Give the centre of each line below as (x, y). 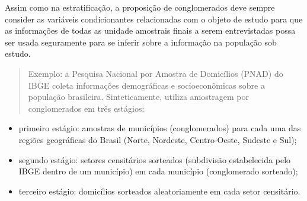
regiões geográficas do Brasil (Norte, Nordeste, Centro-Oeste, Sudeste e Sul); (158, 139)
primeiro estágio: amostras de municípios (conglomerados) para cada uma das (160, 128)
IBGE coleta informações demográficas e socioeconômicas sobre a (146, 85)
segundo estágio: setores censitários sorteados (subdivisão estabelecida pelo (155, 159)
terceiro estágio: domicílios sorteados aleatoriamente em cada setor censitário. (159, 191)
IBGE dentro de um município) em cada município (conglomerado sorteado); (158, 171)
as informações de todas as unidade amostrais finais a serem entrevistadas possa (150, 30)
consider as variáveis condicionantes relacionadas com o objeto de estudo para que (154, 19)
